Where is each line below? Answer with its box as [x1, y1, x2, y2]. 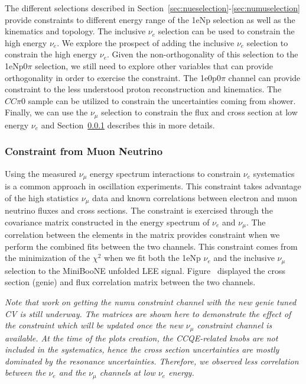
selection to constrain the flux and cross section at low [101, 106, 298, 118]
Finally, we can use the [5, 106, 88, 118]
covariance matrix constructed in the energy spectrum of [5, 215, 210, 228]
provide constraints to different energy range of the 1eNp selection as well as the [5, 13, 295, 25]
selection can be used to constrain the [158, 25, 295, 37]
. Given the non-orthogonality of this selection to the [107, 48, 298, 60]
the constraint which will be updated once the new [5, 319, 183, 331]
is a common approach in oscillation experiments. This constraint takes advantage [5, 180, 301, 192]
